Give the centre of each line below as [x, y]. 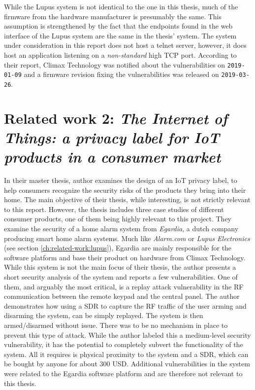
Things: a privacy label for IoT [112, 137]
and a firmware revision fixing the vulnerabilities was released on [121, 74]
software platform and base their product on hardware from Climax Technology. [125, 257]
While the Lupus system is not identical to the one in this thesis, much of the [121, 6]
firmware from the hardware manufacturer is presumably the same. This [113, 16]
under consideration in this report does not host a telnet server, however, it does [125, 45]
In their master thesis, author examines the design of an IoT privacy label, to [121, 180]
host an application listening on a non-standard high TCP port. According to [120, 54]
